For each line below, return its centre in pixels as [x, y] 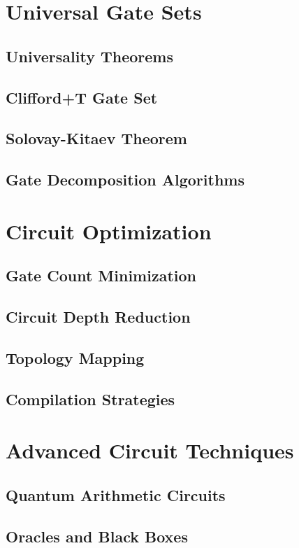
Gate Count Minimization [101, 275]
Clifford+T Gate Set [82, 97]
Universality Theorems [90, 56]
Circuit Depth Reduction [98, 317]
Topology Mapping [75, 357]
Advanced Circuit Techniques [150, 450]
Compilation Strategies [90, 399]
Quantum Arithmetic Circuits [116, 494]
